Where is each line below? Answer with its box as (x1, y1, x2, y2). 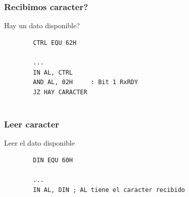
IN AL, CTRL (33, 69, 73, 76)
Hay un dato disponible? (4, 20, 80, 31)
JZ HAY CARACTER (33, 88, 87, 96)
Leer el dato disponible (4, 138, 75, 148)
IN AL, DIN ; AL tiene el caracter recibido (33, 186, 185, 193)
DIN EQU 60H (33, 156, 73, 164)
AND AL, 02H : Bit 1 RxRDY (33, 79, 138, 86)
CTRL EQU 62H (33, 39, 77, 46)
